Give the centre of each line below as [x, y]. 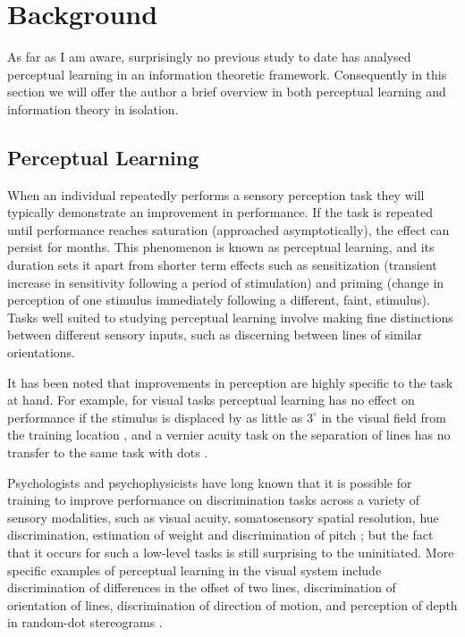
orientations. [41, 352]
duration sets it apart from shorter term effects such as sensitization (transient [222, 265]
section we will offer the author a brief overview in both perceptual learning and [227, 92]
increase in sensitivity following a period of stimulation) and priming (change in [226, 282]
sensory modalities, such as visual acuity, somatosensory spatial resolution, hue [223, 517]
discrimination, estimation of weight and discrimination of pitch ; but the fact [220, 535]
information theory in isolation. [93, 109]
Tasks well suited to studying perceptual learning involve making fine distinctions [230, 317]
